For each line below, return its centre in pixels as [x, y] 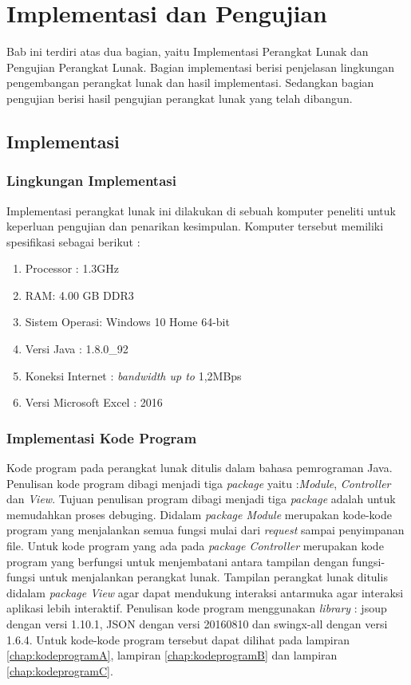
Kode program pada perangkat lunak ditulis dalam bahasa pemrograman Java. [200, 468]
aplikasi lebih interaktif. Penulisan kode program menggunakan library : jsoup [197, 608]
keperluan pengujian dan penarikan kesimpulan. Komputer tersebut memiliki [195, 226]
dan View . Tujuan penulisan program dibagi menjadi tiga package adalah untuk [201, 499]
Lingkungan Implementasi [91, 181]
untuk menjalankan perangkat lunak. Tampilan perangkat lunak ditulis [213, 577]
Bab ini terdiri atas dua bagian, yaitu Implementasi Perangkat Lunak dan [188, 51]
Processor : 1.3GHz [72, 268]
